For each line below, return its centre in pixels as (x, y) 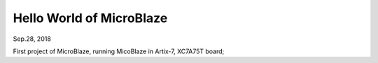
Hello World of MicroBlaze (90, 18)
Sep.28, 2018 (32, 39)
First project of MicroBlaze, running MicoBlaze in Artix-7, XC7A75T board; (119, 51)
